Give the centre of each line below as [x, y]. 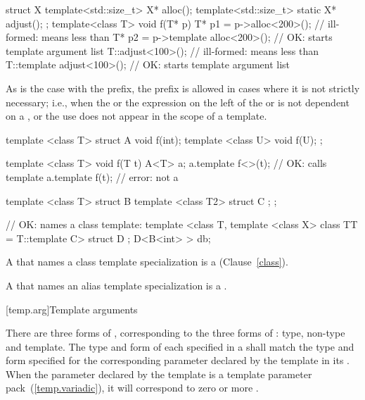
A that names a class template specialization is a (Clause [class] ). [147, 262]
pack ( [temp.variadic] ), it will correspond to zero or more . [132, 388]
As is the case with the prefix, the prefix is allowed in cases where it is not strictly [183, 88]
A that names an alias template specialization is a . [116, 285]
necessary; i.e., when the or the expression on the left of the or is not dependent [178, 102]
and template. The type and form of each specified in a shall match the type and [180, 346]
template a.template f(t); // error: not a [92, 176]
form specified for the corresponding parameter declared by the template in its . [178, 360]
